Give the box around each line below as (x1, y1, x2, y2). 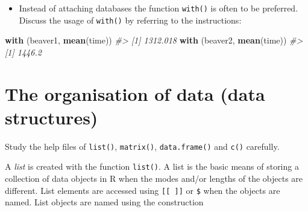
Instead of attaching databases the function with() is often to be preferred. (19, 2, 298, 14)
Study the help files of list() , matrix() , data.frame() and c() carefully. (5, 140, 280, 152)
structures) (5, 104, 98, 129)
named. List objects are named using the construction (5, 196, 204, 208)
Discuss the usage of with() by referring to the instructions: (19, 13, 242, 26)
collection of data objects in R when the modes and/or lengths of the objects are (5, 172, 303, 185)
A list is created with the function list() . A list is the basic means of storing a (5, 160, 299, 173)
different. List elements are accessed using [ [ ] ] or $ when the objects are (5, 184, 280, 196)
